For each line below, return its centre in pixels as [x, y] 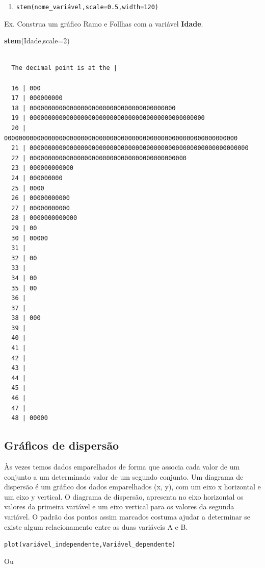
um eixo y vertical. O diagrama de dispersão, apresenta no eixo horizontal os [124, 496]
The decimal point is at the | [64, 68]
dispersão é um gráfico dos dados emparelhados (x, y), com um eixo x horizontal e [132, 487]
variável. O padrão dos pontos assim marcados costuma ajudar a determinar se [127, 516]
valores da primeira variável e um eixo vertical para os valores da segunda [119, 507]
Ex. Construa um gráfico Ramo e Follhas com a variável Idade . [104, 23]
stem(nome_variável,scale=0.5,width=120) [87, 7]
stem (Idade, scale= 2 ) [37, 41]
